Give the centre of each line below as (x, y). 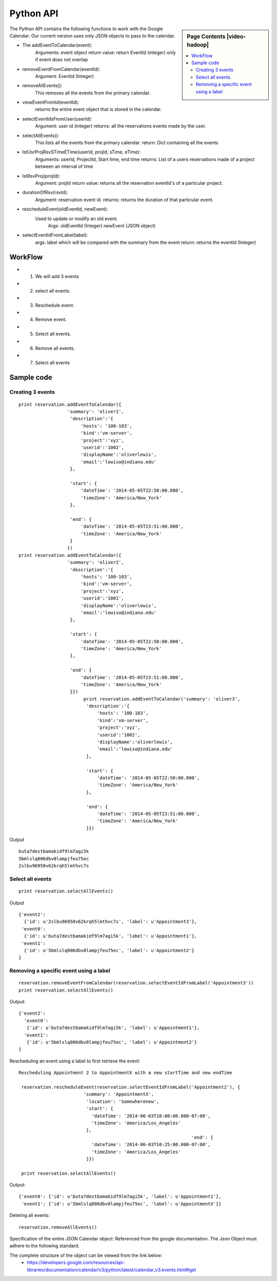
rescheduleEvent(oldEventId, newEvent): (65, 209)
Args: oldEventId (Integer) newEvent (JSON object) (102, 225)
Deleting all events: (29, 1215)
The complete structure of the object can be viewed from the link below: (86, 1255)
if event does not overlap (62, 60)
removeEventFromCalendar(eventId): (61, 69)
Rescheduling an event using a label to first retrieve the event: (75, 1061)
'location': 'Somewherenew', (123, 1101)
